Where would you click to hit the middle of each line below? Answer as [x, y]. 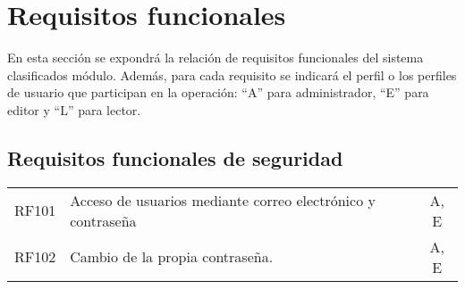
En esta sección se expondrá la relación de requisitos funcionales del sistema [216, 58]
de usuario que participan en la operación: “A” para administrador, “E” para [218, 92]
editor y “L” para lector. [74, 109]
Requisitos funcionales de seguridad [175, 157]
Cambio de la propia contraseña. [172, 257]
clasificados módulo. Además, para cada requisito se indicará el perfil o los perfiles [232, 74]
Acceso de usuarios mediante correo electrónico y [223, 200]
